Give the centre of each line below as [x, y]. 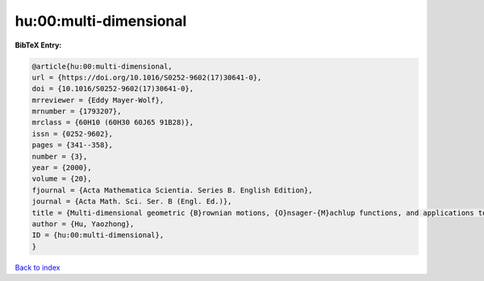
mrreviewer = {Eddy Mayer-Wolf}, [98, 100]
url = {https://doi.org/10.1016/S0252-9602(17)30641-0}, [147, 77]
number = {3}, [60, 156]
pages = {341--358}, [72, 145]
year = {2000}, [62, 168]
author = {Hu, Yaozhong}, [83, 224]
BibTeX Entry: [38, 45]
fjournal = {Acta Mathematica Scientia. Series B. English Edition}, [172, 190]
